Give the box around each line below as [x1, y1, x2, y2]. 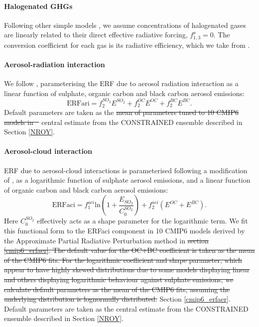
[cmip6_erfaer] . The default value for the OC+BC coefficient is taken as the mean [4, 245, 255, 255]
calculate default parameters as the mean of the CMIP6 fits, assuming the [4, 284, 230, 294]
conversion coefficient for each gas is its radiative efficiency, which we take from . [4, 39, 250, 50]
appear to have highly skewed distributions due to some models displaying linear [4, 264, 250, 275]
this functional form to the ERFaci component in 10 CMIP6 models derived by [4, 225, 245, 236]
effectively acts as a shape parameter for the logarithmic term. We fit [37, 216, 248, 226]
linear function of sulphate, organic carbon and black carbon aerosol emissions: [4, 88, 245, 98]
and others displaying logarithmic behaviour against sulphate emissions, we [4, 274, 234, 284]
